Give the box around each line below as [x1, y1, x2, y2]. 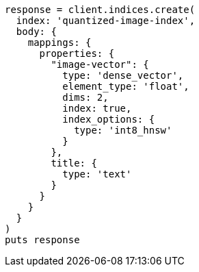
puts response [5, 234, 80, 245]
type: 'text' [62, 169, 132, 180]
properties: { [39, 48, 115, 59]
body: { [16, 26, 57, 37]
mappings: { [27, 37, 92, 48]
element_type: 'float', [62, 81, 189, 92]
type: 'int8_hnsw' [74, 125, 172, 136]
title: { [51, 158, 97, 169]
